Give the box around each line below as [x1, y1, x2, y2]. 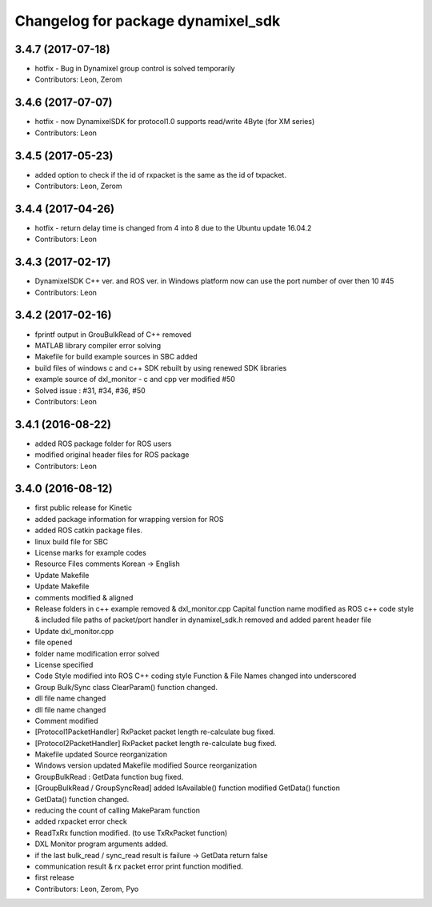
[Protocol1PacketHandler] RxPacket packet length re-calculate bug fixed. [34, 727, 276, 736]
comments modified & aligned [34, 592, 134, 602]
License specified [34, 660, 94, 669]
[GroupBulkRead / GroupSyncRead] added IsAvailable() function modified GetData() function [34, 783, 340, 793]
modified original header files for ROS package [34, 450, 190, 460]
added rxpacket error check [34, 817, 127, 826]
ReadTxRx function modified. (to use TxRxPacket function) [34, 828, 228, 837]
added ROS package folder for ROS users [34, 439, 172, 448]
